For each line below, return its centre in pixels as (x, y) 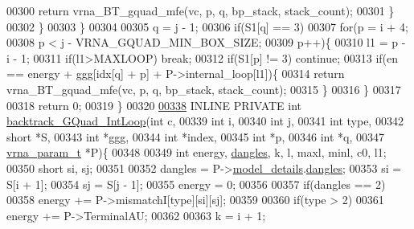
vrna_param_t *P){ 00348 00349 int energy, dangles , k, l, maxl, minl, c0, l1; (197, 152)
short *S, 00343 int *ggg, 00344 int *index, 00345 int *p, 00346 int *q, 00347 (195, 136)
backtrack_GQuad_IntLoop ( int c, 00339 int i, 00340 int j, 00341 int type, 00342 (205, 121)
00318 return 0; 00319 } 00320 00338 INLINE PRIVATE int (154, 105)
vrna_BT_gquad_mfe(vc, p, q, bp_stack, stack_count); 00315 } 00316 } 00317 (204, 89)
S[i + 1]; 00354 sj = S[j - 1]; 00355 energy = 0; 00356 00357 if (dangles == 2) (196, 184)
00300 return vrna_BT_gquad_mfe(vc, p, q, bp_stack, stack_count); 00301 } (201, 10)
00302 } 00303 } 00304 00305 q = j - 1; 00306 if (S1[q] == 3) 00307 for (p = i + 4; (207, 26)
